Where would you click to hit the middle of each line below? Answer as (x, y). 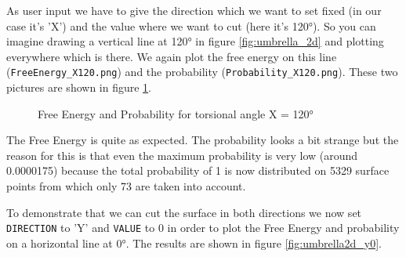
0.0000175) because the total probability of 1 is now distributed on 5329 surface (198, 170)
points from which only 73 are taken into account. (126, 186)
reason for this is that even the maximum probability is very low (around (182, 155)
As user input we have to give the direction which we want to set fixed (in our (194, 10)
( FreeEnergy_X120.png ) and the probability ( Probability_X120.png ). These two (202, 72)
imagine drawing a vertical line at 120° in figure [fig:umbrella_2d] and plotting (195, 41)
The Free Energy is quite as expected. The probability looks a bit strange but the (203, 140)
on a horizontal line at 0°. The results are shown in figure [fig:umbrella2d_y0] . (194, 243)
